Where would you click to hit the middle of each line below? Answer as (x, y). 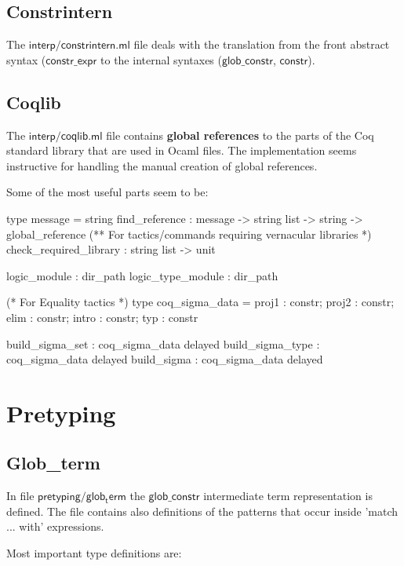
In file (20, 496)
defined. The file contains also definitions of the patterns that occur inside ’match (202, 511)
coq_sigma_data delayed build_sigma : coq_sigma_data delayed (165, 359)
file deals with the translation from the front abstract (262, 44)
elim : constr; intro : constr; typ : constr (102, 317)
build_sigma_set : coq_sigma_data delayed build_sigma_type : (163, 343)
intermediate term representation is (288, 496)
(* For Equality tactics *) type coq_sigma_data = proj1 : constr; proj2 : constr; (200, 302)
